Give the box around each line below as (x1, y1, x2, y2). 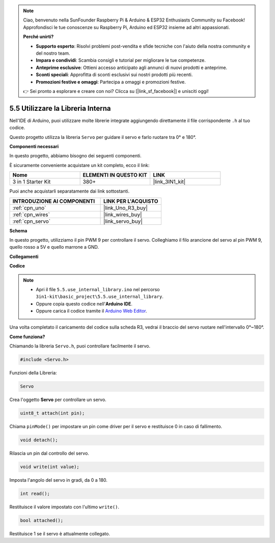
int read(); (20, 491, 50, 497)
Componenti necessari (9, 143, 59, 149)
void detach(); (20, 437, 58, 443)
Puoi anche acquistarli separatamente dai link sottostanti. (9, 188, 130, 194)
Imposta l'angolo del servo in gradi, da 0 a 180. (9, 477, 108, 483)
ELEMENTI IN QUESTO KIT (82, 172, 148, 179)
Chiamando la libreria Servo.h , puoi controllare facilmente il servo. (9, 343, 151, 349)
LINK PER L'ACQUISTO (103, 197, 158, 204)
